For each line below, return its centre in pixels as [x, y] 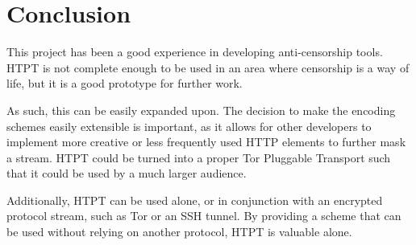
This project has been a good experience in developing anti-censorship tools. [195, 52]
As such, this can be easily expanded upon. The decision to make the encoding [201, 110]
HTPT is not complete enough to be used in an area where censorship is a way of [208, 67]
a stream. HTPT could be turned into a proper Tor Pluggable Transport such [199, 157]
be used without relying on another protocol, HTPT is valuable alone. [179, 232]
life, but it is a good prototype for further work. [125, 83]
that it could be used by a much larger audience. [127, 173]
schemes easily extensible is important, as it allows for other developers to [189, 126]
